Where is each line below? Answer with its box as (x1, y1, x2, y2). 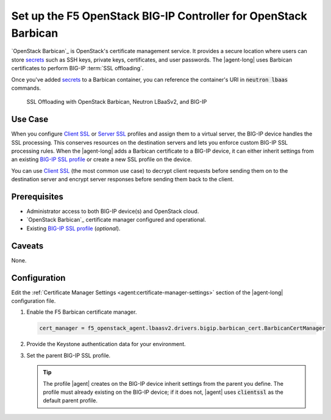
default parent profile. (43, 397, 98, 404)
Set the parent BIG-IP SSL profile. (26, 352, 111, 359)
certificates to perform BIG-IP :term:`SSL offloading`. (11, 65, 144, 72)
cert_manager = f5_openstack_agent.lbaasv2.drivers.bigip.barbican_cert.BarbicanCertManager (39, 325, 326, 332)
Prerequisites (11, 191, 63, 201)
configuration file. (11, 297, 56, 305)
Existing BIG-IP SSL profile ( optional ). (26, 225, 121, 232)
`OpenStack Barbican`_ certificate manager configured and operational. (26, 216, 207, 223)
